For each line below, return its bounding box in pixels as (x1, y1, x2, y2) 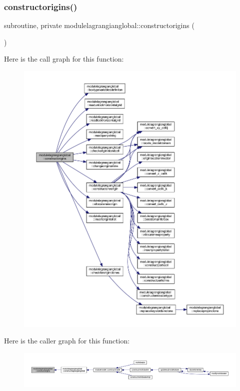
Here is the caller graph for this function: (4, 335, 130, 346)
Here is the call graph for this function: (4, 54, 124, 64)
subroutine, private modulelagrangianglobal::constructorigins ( (4, 20, 194, 31)
